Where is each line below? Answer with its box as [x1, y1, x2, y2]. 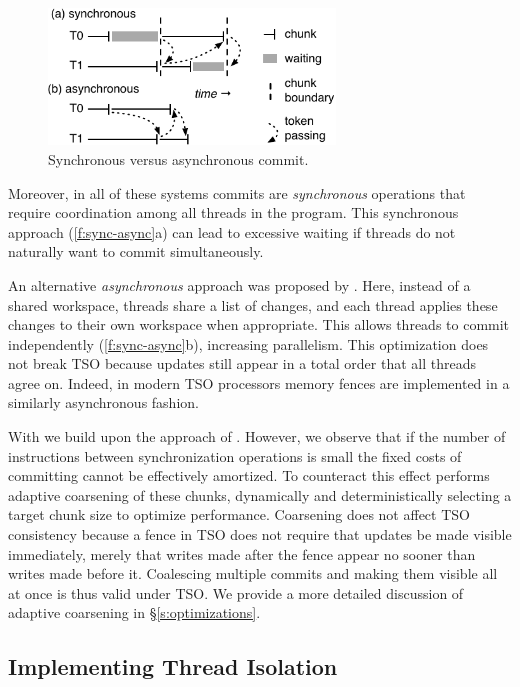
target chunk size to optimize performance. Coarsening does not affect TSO [8, 504, 470, 525]
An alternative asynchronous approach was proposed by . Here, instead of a [8, 274, 471, 295]
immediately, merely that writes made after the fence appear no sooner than [8, 543, 476, 564]
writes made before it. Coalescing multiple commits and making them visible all [8, 563, 498, 584]
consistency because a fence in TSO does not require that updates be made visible [8, 524, 512, 545]
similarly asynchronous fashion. [8, 392, 199, 413]
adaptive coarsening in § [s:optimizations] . [8, 602, 261, 623]
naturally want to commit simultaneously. [8, 241, 264, 262]
